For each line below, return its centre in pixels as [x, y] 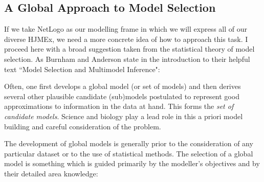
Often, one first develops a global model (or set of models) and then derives [123, 86]
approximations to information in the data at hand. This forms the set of [119, 106]
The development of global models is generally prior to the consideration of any [129, 143]
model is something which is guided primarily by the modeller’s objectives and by [132, 163]
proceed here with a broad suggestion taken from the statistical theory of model [129, 49]
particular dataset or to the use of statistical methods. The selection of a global [129, 153]
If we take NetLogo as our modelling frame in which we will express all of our [126, 29]
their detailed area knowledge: [51, 173]
